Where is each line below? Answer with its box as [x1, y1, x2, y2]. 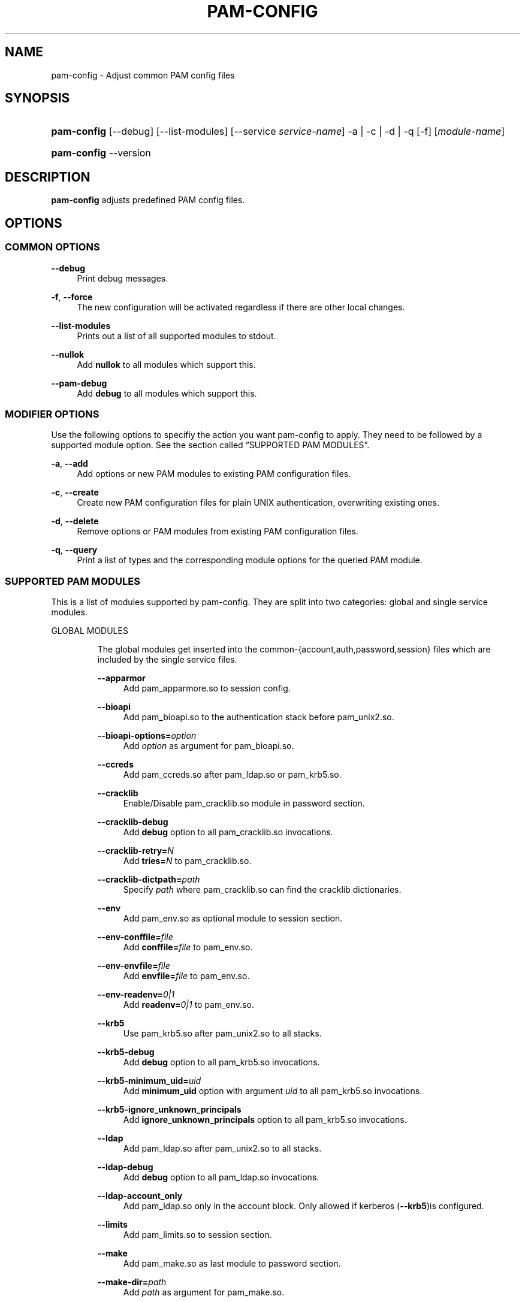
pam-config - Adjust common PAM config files [51, 70, 235, 80]
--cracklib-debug [97, 817, 168, 827]
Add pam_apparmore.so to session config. [123, 683, 291, 693]
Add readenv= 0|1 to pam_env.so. [123, 999, 254, 1010]
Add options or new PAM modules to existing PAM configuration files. [77, 469, 351, 479]
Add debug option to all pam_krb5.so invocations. [123, 1057, 320, 1067]
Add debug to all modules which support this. [77, 388, 257, 398]
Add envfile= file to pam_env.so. [123, 971, 250, 981]
